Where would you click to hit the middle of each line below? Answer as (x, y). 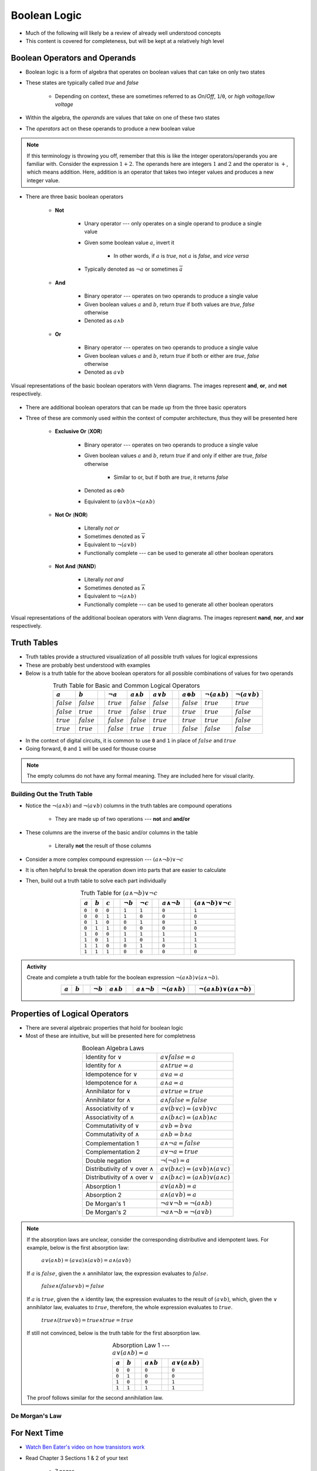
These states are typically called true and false (82, 83)
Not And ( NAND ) (75, 566)
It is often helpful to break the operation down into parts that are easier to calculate (126, 870)
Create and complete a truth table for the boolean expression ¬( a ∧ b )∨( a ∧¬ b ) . (123, 977)
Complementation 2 (113, 1152)
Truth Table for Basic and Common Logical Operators (126, 685)
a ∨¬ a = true (180, 1152)
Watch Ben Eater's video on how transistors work (85, 1447)
